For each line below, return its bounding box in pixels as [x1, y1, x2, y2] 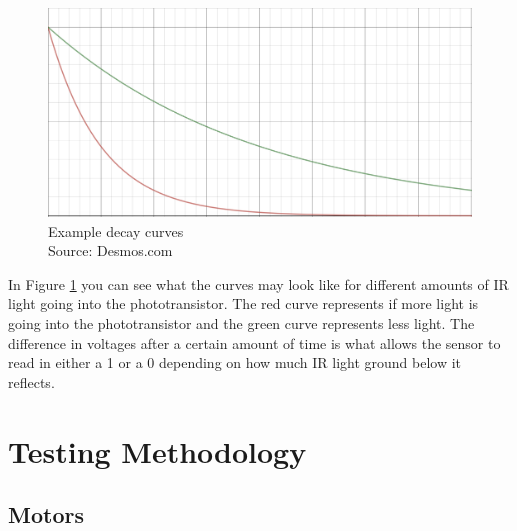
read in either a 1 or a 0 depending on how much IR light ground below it [8, 352, 462, 373]
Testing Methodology [8, 430, 307, 471]
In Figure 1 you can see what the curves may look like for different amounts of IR [8, 273, 509, 294]
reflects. [8, 371, 55, 392]
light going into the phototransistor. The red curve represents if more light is [8, 293, 479, 314]
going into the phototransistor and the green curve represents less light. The [8, 313, 475, 334]
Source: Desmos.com [48, 240, 173, 261]
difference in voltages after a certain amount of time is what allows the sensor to [8, 332, 501, 353]
